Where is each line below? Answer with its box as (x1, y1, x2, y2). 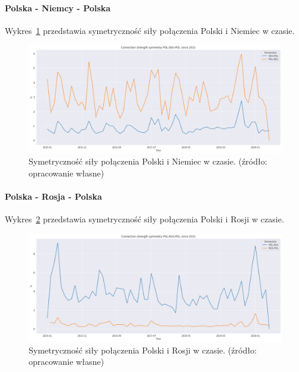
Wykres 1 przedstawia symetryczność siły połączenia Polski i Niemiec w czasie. (5, 24, 295, 36)
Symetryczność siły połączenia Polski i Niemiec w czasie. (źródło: (29, 155, 267, 168)
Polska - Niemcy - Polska (5, 1, 111, 14)
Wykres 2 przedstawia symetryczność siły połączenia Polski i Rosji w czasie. (5, 213, 284, 225)
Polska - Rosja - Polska (5, 190, 102, 203)
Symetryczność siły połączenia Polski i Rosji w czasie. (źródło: (29, 343, 257, 356)
